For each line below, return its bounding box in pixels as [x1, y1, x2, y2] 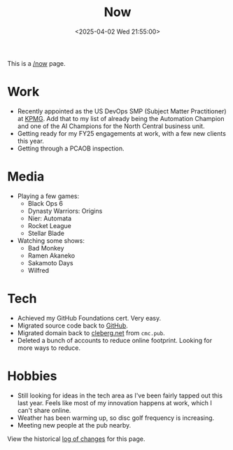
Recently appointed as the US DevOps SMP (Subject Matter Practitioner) [17, 106, 227, 115]
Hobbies [7, 368, 57, 384]
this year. [17, 136, 44, 145]
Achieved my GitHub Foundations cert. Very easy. [17, 314, 162, 322]
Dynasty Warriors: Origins [27, 206, 103, 215]
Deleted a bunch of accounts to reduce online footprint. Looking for [17, 336, 213, 344]
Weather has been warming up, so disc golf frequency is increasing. [17, 414, 215, 422]
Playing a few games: [17, 192, 80, 200]
